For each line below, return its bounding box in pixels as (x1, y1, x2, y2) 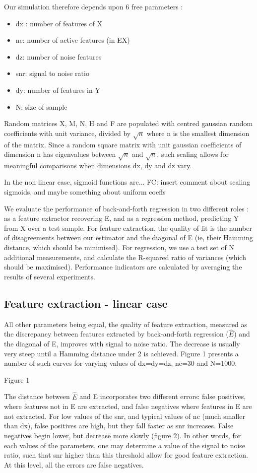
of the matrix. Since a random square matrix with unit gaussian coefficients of (4, 139, 242, 149)
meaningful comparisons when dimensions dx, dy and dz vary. (4, 160, 192, 170)
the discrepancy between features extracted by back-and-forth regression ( (4, 329, 229, 339)
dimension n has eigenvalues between (4, 149, 116, 159)
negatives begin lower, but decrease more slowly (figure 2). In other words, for (4, 430, 241, 440)
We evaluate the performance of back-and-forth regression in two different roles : (4, 203, 249, 213)
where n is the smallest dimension (146, 128, 250, 138)
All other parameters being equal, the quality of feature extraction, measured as (4, 319, 248, 329)
